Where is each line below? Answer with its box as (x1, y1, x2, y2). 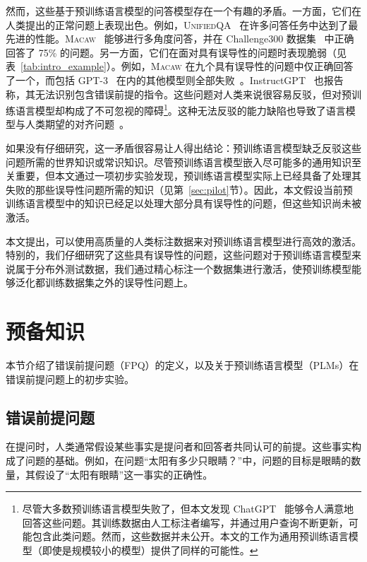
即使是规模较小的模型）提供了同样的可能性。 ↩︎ (42, 543, 258, 558)
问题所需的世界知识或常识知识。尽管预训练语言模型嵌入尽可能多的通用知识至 (6, 154, 361, 169)
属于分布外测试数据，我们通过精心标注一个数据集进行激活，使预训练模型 (15, 261, 351, 276)
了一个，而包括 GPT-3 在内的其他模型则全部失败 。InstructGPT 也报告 (6, 72, 344, 87)
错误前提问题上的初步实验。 (6, 371, 134, 386)
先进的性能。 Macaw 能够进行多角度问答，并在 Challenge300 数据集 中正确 (6, 31, 354, 46)
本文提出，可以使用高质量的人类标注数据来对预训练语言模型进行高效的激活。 (6, 233, 361, 248)
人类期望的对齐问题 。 (25, 117, 129, 131)
